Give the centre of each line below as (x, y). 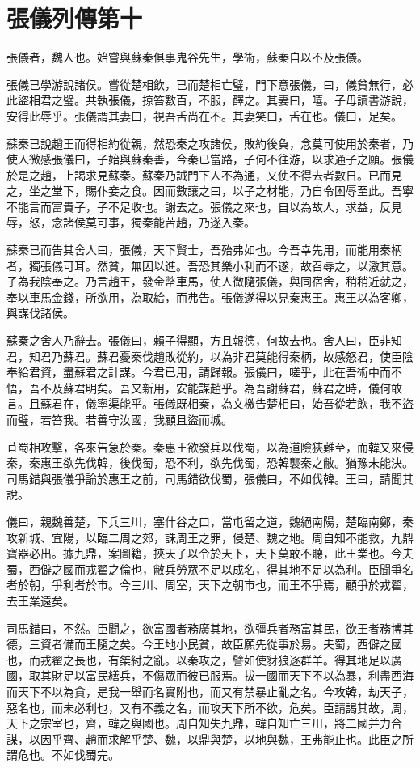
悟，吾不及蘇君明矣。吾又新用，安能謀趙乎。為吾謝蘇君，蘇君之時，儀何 (199, 387)
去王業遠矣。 (40, 600)
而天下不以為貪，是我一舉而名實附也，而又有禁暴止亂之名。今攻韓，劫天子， (210, 691)
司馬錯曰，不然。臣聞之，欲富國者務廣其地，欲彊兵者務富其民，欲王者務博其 (210, 628)
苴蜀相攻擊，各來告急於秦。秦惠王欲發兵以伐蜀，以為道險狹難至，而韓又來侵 (210, 446)
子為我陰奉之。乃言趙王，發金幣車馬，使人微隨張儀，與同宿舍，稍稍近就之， (210, 281)
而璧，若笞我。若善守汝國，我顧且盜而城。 (120, 419)
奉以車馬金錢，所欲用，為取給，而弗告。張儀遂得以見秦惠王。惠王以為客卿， (210, 297)
